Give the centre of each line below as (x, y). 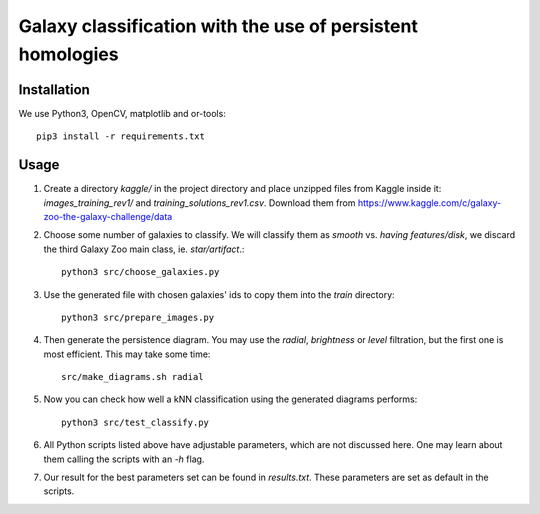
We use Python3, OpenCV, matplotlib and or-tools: (122, 113)
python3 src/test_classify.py (135, 422)
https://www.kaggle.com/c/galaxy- (429, 202)
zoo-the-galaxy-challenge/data (108, 216)
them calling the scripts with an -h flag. (124, 459)
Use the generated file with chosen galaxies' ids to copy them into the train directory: (219, 294)
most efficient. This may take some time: (127, 354)
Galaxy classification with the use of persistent (218, 26)
